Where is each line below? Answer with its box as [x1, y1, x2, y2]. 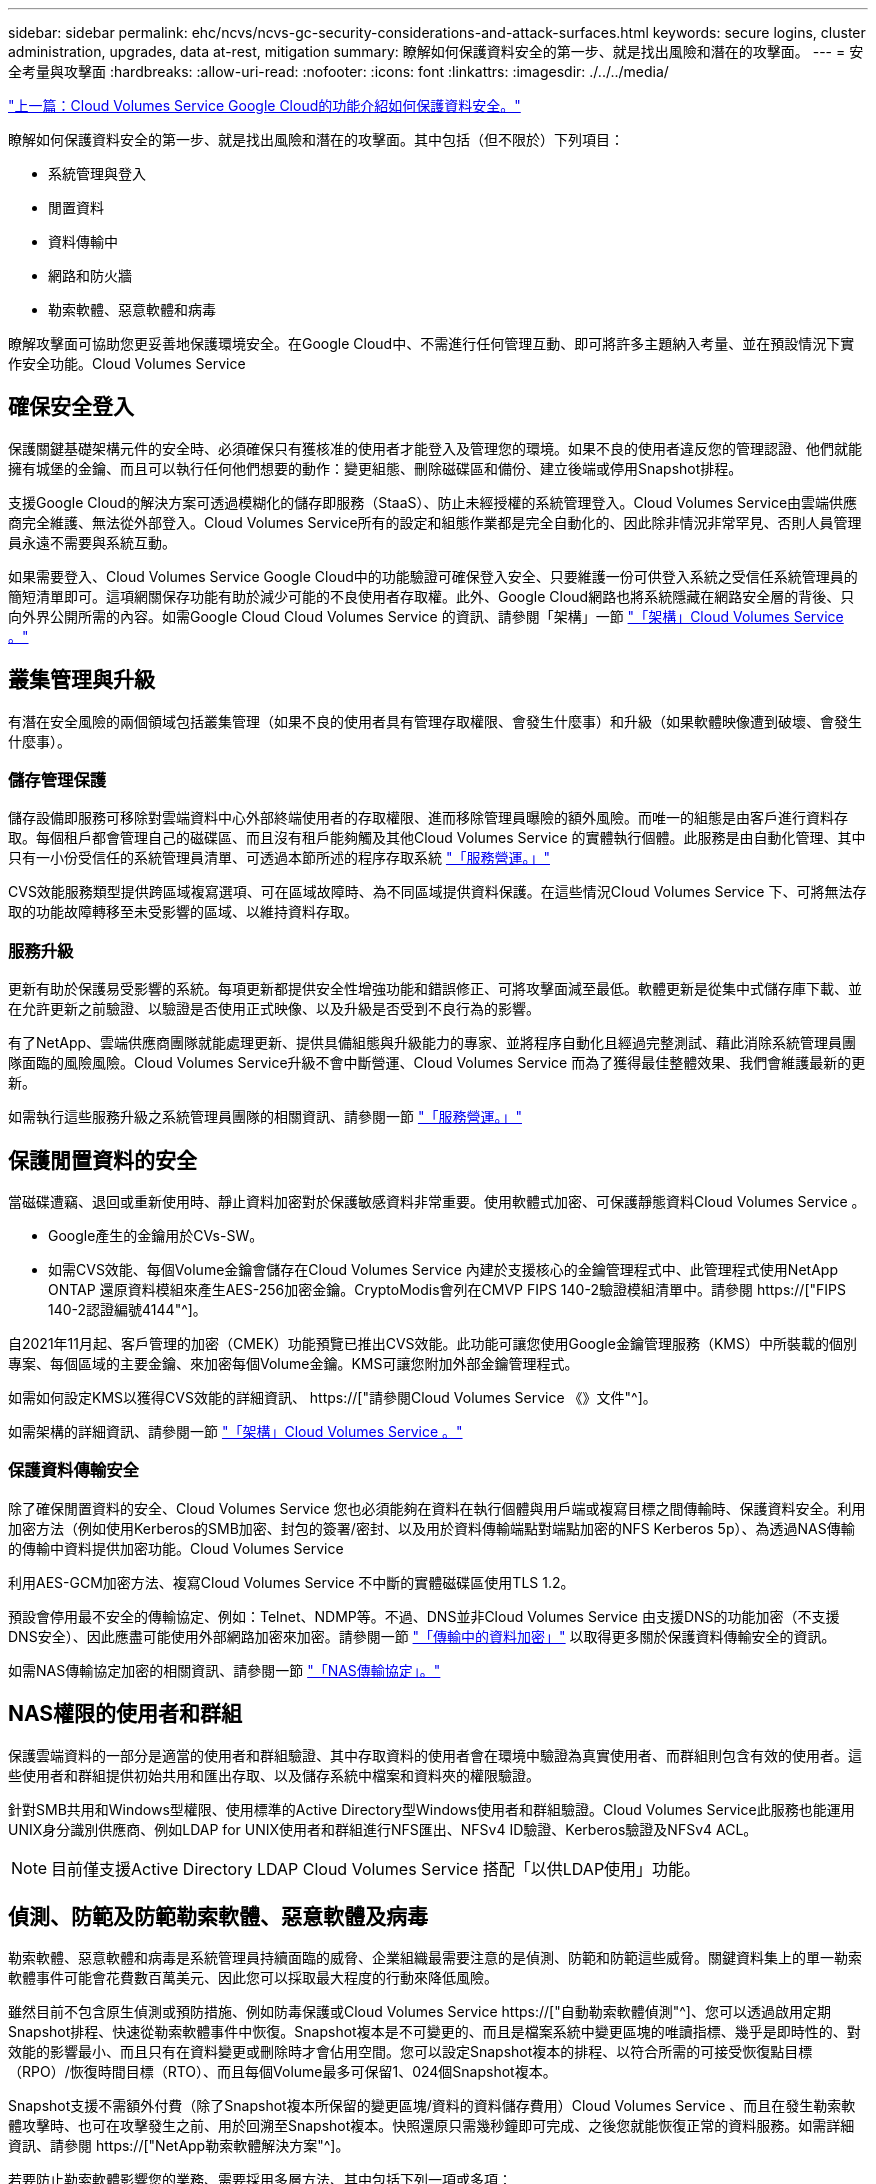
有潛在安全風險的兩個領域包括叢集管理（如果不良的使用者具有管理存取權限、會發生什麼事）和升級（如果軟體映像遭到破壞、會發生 [8, 712, 862, 730]
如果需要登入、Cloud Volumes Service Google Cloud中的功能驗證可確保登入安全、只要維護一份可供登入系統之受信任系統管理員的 [8, 567, 858, 585]
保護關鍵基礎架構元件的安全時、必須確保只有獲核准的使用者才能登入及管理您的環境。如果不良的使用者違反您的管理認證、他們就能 [8, 439, 862, 457]
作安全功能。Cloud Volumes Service [8, 355, 246, 372]
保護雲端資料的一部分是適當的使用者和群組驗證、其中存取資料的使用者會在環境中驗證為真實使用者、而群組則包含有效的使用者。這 [8, 1746, 862, 1764]
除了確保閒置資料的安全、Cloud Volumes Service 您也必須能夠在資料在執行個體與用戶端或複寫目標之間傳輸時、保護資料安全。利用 [8, 1499, 866, 1517]
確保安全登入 [8, 394, 134, 420]
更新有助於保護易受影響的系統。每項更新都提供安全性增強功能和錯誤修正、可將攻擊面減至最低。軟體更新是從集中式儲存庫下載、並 [8, 980, 862, 998]
